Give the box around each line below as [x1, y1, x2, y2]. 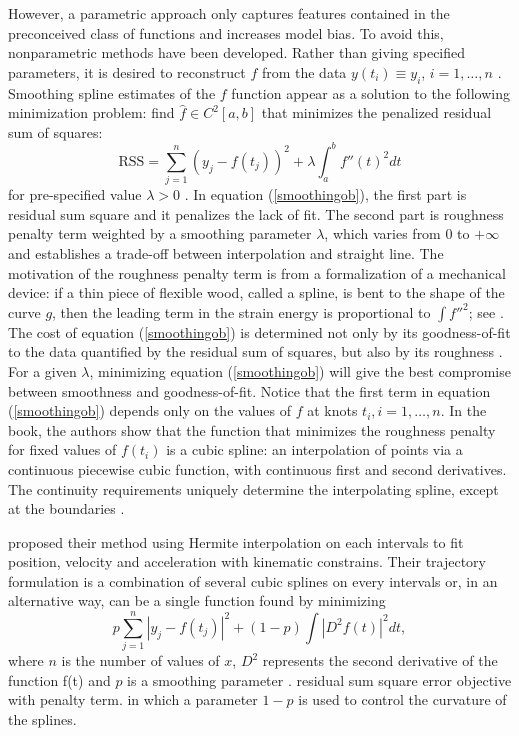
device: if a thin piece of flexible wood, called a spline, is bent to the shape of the [8, 282, 505, 303]
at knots [307, 400, 358, 421]
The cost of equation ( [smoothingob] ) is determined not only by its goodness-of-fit [8, 321, 511, 342]
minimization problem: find [8, 102, 175, 123]
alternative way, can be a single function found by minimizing [8, 590, 386, 611]
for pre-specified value [8, 184, 142, 205]
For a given [8, 360, 77, 381]
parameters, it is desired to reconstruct [8, 61, 246, 82]
